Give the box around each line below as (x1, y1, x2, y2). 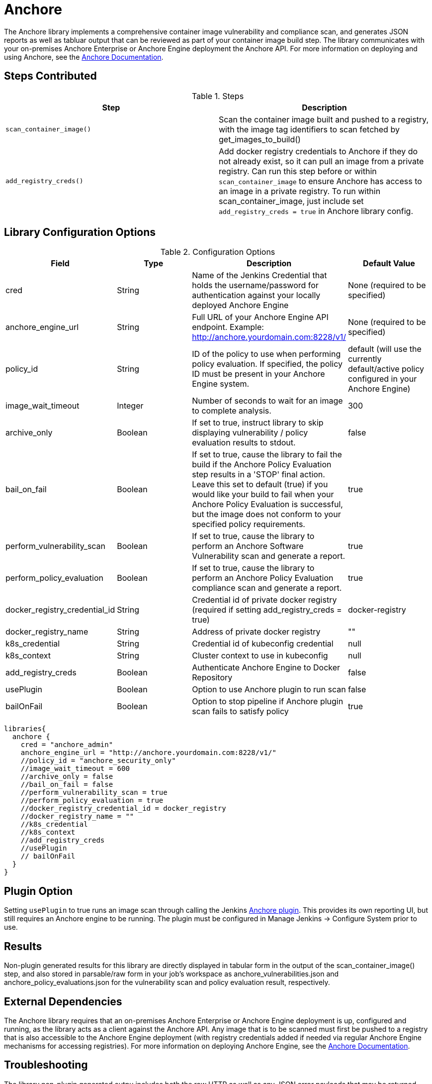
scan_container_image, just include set (219, 196, 364, 206)
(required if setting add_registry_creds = (192, 605, 342, 615)
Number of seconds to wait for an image (192, 396, 343, 406)
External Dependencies (4, 995, 122, 1008)
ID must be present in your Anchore (192, 369, 325, 379)
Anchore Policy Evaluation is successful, (192, 499, 343, 510)
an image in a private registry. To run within (219, 186, 381, 196)
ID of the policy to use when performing (192, 349, 341, 359)
